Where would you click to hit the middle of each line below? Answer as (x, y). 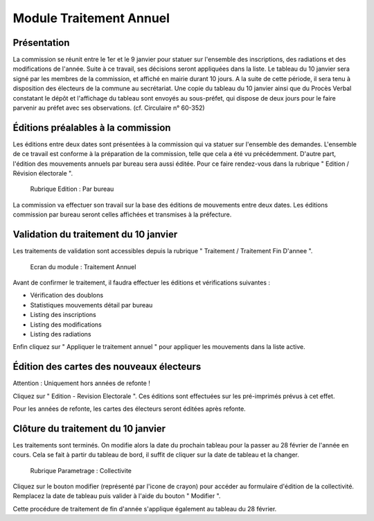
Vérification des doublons (67, 296)
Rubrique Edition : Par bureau (72, 189)
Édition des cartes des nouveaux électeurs (107, 367)
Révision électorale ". (43, 173)
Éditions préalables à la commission (92, 127)
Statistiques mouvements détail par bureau (91, 305)
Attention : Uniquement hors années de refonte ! (81, 383)
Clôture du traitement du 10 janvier (89, 428)
